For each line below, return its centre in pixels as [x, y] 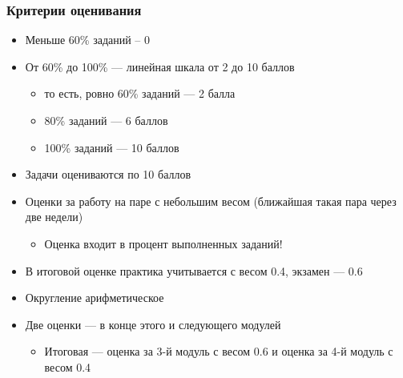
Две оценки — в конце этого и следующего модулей [153, 324]
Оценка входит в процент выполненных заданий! [163, 243]
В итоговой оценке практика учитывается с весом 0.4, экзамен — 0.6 [194, 270]
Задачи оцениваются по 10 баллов [108, 174]
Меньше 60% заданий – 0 [88, 40]
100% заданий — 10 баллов [112, 147]
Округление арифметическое [95, 298]
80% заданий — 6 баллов [106, 120]
